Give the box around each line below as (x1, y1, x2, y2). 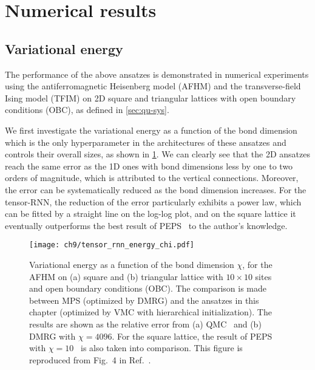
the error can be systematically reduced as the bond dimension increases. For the (5, 183, 307, 196)
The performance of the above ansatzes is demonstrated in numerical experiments (5, 67, 309, 80)
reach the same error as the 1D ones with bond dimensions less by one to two (5, 159, 293, 172)
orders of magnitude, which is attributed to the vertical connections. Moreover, (5, 171, 299, 184)
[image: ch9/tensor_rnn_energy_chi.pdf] (29, 241, 195, 250)
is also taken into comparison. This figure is (80, 341, 243, 354)
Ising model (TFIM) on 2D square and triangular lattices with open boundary (5, 91, 296, 104)
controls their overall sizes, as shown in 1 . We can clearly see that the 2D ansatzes (5, 148, 310, 160)
